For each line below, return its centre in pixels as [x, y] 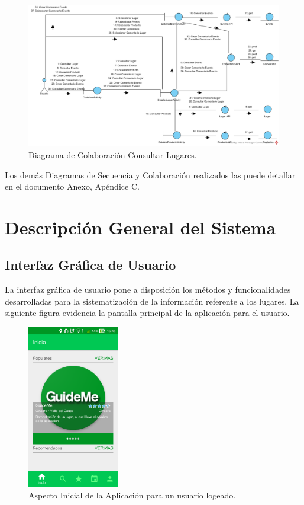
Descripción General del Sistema [140, 227]
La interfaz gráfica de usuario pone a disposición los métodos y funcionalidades [148, 290]
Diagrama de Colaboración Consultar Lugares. [113, 154]
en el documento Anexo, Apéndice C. [72, 186]
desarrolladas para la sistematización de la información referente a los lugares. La [152, 301]
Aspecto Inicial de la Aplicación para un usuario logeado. [132, 495]
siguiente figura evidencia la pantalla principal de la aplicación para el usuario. [147, 313]
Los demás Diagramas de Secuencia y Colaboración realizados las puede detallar [150, 175]
